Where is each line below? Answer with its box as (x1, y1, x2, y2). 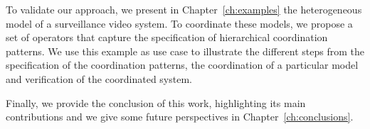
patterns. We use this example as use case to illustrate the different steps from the (6, 43, 364, 58)
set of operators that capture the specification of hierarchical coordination (6, 30, 328, 45)
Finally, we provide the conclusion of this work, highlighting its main (6, 95, 306, 110)
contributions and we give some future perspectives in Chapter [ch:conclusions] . (6, 109, 354, 124)
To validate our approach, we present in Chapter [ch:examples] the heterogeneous (6, 2, 362, 16)
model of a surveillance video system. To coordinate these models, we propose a (6, 16, 353, 30)
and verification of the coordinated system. (6, 71, 192, 86)
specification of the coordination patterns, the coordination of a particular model (6, 57, 359, 72)
